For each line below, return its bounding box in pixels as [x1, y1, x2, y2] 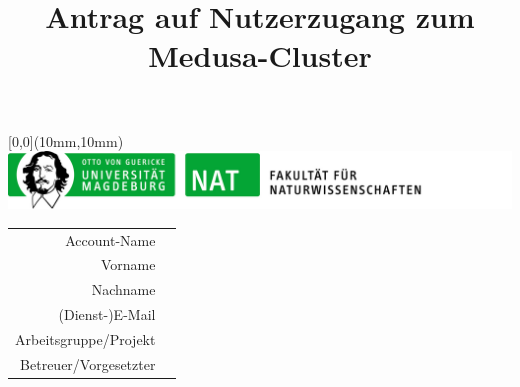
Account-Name [65, 229, 156, 250]
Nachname [91, 279, 156, 300]
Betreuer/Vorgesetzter [20, 353, 156, 374]
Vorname [100, 254, 156, 275]
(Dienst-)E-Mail [58, 304, 156, 325]
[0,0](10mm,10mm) [8, 130, 124, 151]
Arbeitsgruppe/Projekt [15, 328, 156, 349]
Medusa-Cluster [148, 35, 372, 76]
